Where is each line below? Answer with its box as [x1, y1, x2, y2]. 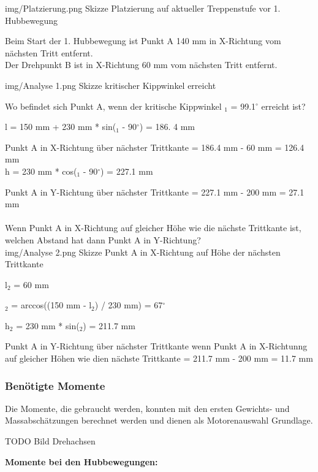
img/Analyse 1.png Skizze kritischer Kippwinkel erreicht [5, 78, 216, 91]
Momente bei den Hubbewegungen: [5, 455, 158, 468]
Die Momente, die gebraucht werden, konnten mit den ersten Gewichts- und [5, 402, 290, 414]
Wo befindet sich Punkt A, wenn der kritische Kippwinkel [5, 99, 222, 112]
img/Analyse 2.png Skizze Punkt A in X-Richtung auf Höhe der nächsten [5, 245, 281, 258]
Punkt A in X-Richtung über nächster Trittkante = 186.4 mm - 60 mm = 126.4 [5, 140, 305, 153]
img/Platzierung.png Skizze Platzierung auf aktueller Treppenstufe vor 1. [5, 2, 281, 14]
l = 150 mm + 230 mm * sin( [5, 120, 116, 133]
